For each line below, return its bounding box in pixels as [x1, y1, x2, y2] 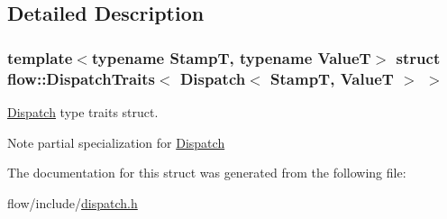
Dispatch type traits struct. [7, 102, 159, 121]
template [7, 46, 73, 68]
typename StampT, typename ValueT [91, 46, 371, 68]
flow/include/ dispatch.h [7, 193, 138, 212]
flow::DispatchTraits [7, 67, 156, 89]
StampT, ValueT [270, 67, 394, 89]
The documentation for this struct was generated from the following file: [7, 163, 406, 182]
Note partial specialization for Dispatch [7, 132, 225, 151]
